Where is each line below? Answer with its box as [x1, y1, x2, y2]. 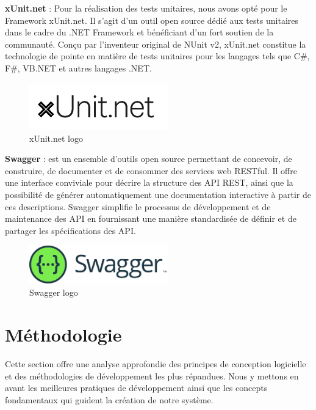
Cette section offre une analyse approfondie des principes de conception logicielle [5, 357, 306, 370]
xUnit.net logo [29, 131, 83, 144]
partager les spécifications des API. [5, 224, 136, 236]
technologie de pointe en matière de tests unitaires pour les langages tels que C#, [5, 49, 310, 62]
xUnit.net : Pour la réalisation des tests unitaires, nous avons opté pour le [5, 2, 287, 14]
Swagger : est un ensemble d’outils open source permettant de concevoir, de [5, 152, 292, 165]
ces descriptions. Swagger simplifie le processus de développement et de [5, 200, 271, 213]
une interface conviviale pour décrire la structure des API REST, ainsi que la [5, 176, 293, 189]
